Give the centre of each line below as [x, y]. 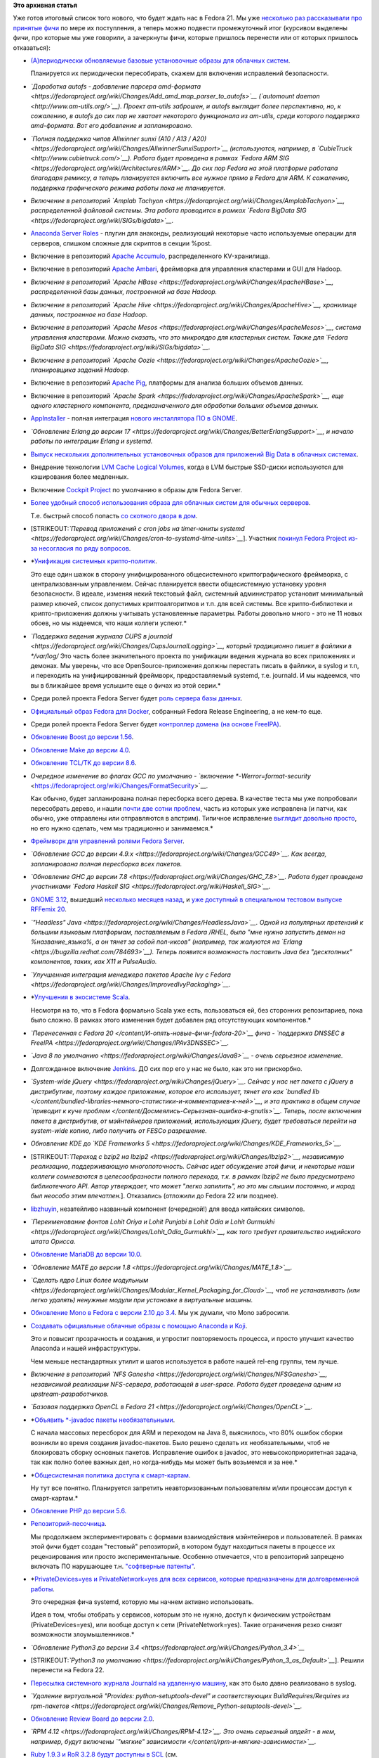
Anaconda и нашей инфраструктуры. [85, 1348]
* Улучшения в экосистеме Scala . [80, 997]
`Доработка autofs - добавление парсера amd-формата [116, 86]
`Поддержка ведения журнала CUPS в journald [101, 636]
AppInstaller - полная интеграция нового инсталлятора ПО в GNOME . [134, 418]
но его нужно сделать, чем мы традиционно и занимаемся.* [122, 828]
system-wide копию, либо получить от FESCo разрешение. [119, 1131]
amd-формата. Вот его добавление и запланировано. [112, 126]
